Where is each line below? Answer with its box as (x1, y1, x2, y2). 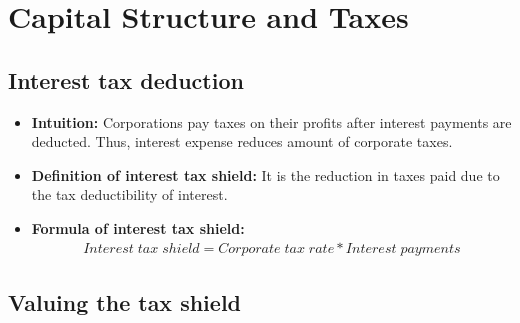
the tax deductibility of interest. (31, 184, 228, 205)
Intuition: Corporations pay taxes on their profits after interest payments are (31, 111, 512, 132)
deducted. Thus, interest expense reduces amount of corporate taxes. (31, 131, 453, 152)
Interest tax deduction (8, 64, 244, 95)
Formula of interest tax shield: (31, 217, 245, 238)
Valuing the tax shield (8, 286, 241, 317)
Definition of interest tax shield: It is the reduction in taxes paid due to (31, 164, 500, 185)
